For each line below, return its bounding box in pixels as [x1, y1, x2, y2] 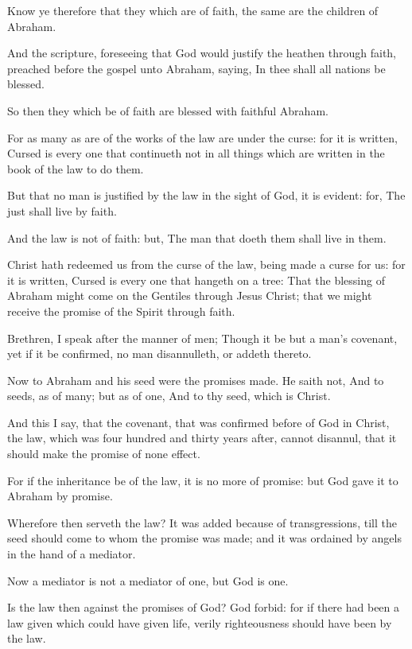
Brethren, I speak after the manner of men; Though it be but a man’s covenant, [7, 329, 398, 346]
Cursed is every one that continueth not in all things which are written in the [7, 145, 385, 161]
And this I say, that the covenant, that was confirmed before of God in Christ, [7, 414, 390, 430]
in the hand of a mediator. [7, 546, 136, 562]
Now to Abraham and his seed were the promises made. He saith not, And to [7, 371, 384, 388]
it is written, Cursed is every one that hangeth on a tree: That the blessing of [7, 271, 385, 288]
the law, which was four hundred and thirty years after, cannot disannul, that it [7, 429, 397, 446]
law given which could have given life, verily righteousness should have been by [7, 614, 392, 631]
